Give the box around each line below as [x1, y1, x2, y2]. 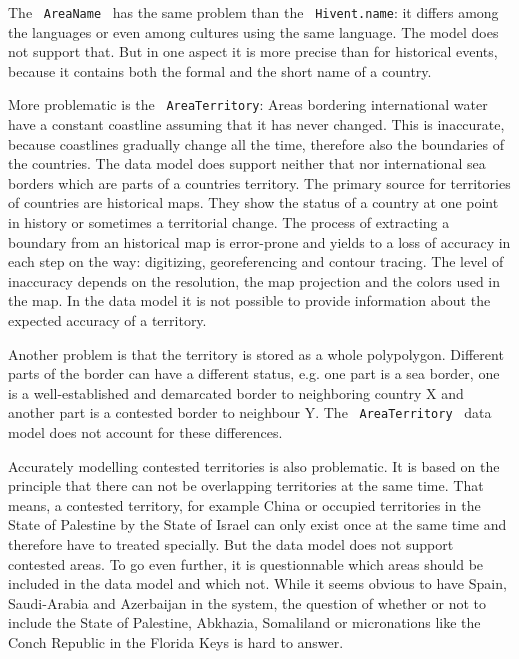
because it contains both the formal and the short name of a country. [8, 60, 432, 81]
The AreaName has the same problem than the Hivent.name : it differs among [8, 2, 499, 22]
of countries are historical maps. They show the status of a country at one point [8, 192, 499, 213]
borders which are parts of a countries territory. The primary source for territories [8, 172, 511, 193]
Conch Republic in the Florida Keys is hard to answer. [8, 632, 344, 652]
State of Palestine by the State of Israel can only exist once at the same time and [8, 514, 507, 535]
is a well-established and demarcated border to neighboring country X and [8, 382, 464, 403]
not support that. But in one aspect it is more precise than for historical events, [8, 41, 498, 62]
